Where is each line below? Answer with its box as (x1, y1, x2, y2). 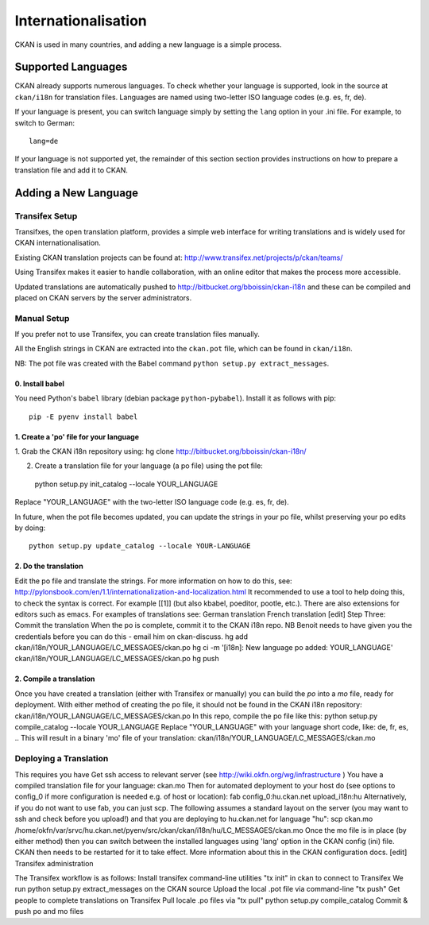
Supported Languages (14, 60, 128, 74)
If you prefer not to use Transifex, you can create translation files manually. (14, 330, 260, 339)
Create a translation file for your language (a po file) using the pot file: (34, 461, 264, 470)
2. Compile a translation (14, 674, 95, 683)
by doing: (14, 523, 46, 532)
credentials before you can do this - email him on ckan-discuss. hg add (14, 632, 248, 641)
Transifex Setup (14, 211, 78, 222)
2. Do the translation (14, 561, 83, 571)
